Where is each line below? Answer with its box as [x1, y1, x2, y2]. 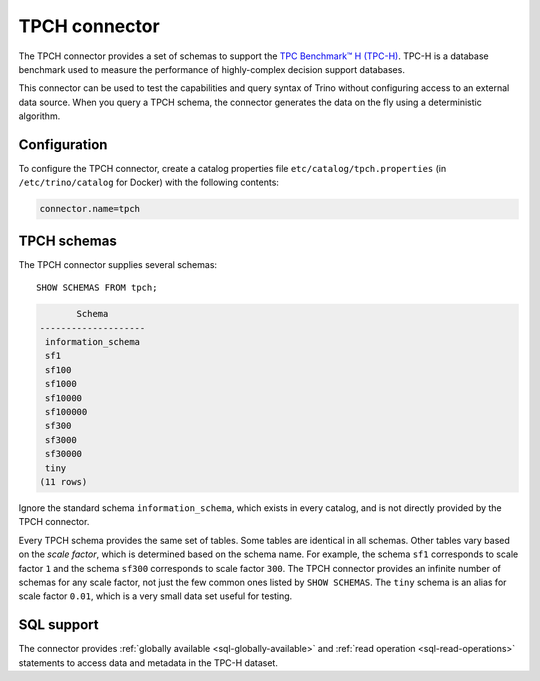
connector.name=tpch [39, 203, 140, 215]
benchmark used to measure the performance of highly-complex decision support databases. [18, 63, 405, 75]
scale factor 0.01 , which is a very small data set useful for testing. [18, 590, 293, 602]
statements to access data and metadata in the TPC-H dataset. [18, 656, 279, 669]
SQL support [18, 616, 99, 634]
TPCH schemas [18, 232, 117, 249]
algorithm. [18, 110, 61, 122]
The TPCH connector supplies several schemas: [18, 258, 218, 270]
